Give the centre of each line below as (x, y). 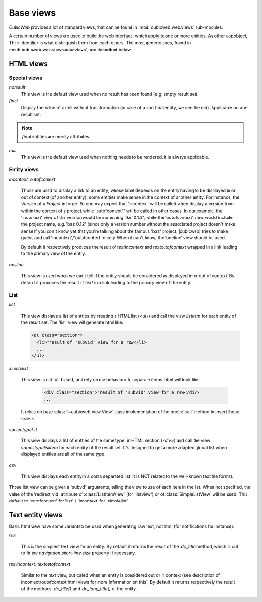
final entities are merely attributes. (56, 137)
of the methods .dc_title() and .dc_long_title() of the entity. (79, 589)
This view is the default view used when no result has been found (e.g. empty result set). (110, 94)
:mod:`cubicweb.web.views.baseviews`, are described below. (70, 50)
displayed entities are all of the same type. (64, 454)
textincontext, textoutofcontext (40, 564)
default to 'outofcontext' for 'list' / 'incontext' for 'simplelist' (68, 501)
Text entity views (36, 515)
